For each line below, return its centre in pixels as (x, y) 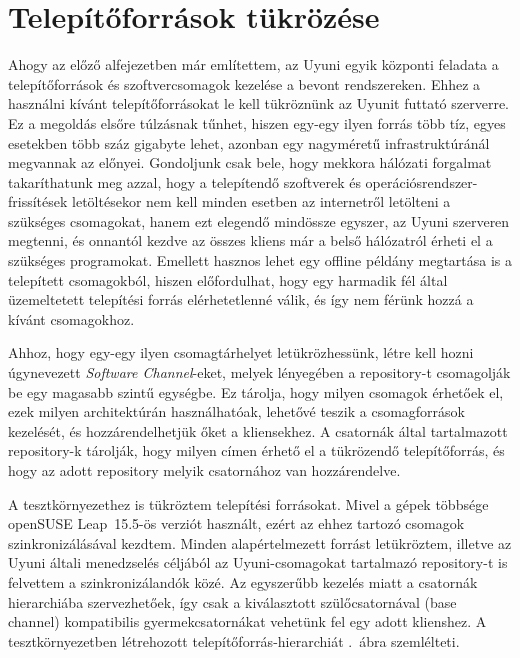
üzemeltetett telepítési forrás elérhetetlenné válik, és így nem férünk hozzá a (241, 299)
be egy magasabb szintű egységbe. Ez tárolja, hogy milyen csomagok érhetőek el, (256, 391)
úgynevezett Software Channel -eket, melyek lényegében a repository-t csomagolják (259, 372)
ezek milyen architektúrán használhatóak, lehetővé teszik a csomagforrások (236, 411)
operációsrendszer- (421, 181)
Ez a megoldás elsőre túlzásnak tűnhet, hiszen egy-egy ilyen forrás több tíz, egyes (257, 122)
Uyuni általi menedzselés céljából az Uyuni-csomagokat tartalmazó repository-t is (258, 562)
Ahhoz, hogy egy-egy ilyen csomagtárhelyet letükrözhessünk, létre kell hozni (241, 352)
